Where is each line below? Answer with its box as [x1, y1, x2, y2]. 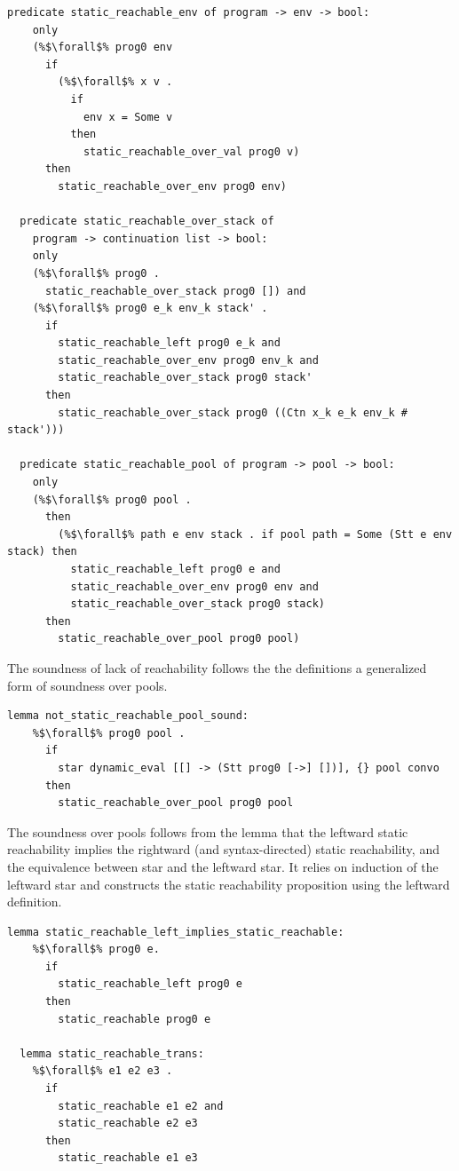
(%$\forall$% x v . [58, 75, 173, 89]
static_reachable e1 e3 [58, 1151, 198, 1165]
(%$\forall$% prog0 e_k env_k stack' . [32, 302, 268, 315]
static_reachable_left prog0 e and [70, 563, 281, 575]
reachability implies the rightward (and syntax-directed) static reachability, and [7, 840, 439, 858]
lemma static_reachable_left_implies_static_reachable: [7, 925, 344, 938]
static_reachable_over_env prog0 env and [70, 580, 319, 593]
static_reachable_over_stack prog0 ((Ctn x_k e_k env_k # [58, 406, 408, 419]
